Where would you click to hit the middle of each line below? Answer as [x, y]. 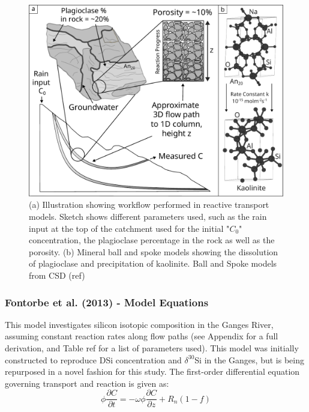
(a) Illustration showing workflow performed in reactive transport [149, 204]
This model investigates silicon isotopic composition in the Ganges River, [139, 324]
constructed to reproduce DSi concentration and [93, 359]
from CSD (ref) [57, 275]
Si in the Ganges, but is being [249, 359]
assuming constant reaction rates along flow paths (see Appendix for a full [142, 336]
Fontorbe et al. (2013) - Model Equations [107, 302]
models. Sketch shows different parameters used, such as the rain [148, 217]
